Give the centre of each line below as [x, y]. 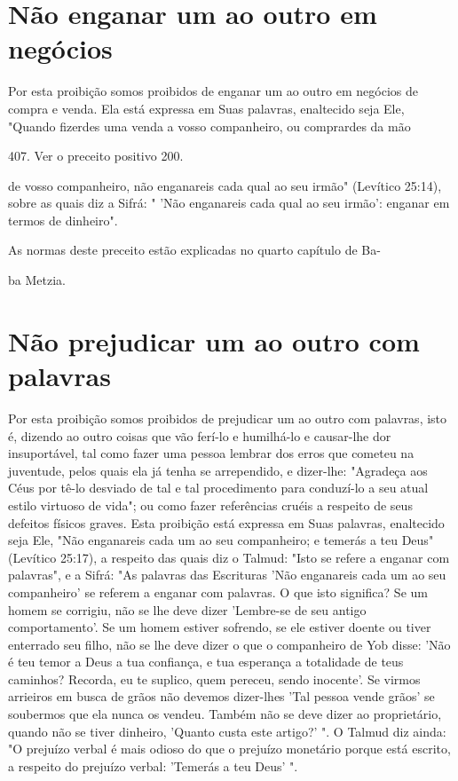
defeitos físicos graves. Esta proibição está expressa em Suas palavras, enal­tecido [226, 522]
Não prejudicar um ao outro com [214, 340]
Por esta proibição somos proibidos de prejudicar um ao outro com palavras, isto [228, 418]
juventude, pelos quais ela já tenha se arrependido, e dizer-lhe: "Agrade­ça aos [218, 470]
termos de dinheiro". [63, 220]
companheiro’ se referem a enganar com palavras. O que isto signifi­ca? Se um [218, 592]
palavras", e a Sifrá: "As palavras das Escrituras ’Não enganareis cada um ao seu [227, 575]
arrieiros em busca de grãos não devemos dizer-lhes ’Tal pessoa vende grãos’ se [221, 696]
